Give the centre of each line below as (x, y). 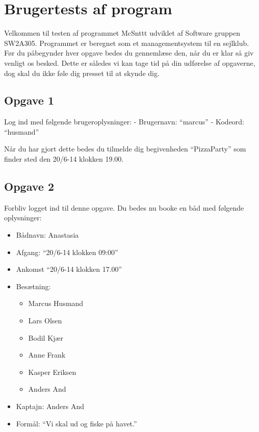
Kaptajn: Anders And (50, 406)
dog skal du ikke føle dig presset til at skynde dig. (82, 73)
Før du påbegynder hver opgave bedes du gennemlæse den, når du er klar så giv (129, 53)
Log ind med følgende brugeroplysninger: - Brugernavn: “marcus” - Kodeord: (124, 122)
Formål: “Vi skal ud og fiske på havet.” (76, 423)
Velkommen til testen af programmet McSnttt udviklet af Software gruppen (122, 33)
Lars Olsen (45, 321)
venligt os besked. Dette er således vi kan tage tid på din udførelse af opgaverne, (130, 62)
